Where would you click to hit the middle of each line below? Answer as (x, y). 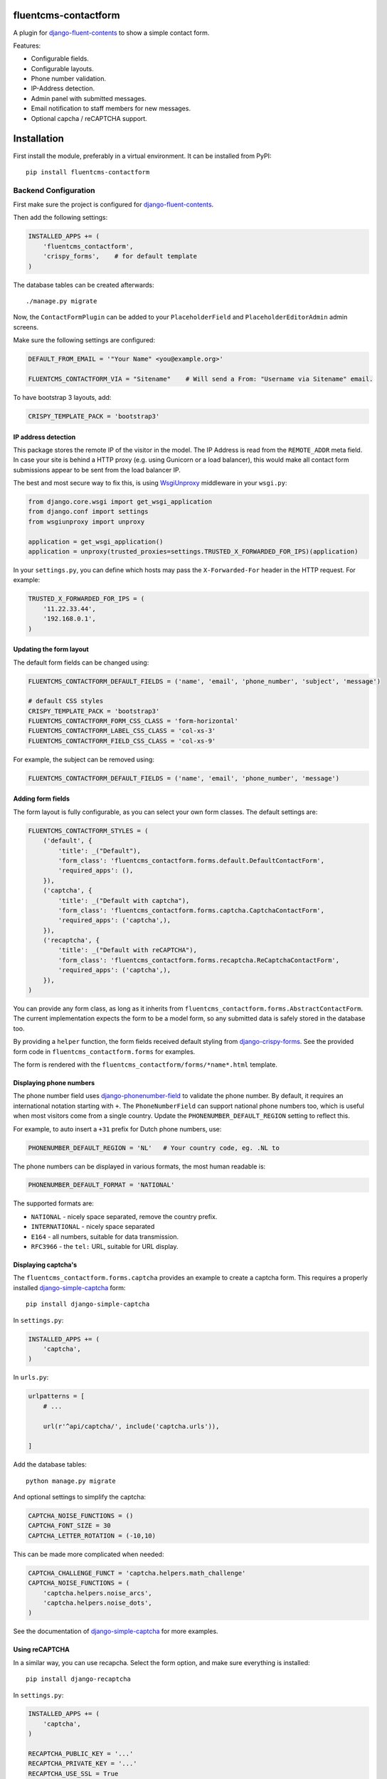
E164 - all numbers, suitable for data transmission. (105, 1236)
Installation (38, 139)
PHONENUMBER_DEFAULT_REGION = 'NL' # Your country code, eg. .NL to (154, 1148)
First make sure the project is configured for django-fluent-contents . (113, 205)
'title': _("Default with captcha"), (124, 901)
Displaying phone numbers (54, 1082)
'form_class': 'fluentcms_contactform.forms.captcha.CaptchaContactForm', (191, 910)
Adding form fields (42, 799)
